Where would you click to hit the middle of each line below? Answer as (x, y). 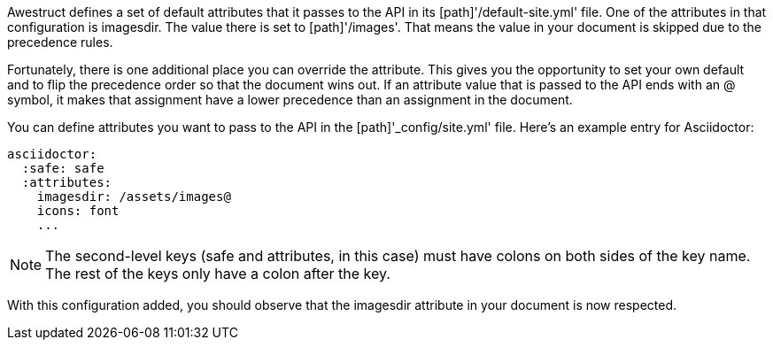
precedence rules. (60, 42)
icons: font (78, 211)
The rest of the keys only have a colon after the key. (218, 274)
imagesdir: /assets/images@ (134, 197)
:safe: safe (63, 168)
